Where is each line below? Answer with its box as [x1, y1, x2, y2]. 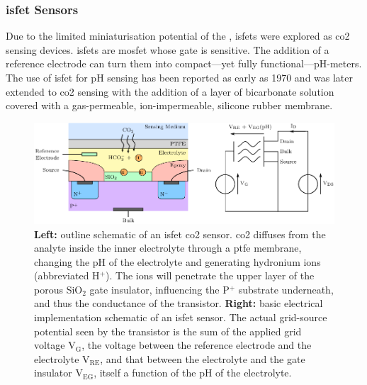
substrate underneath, [238, 281, 334, 296]
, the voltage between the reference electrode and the [81, 337, 312, 352]
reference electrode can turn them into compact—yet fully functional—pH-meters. [6, 56, 362, 71]
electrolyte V [34, 351, 90, 366]
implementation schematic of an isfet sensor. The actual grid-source [34, 310, 327, 325]
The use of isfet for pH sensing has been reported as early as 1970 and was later [6, 70, 354, 84]
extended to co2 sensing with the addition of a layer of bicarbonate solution [6, 84, 334, 99]
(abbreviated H [34, 268, 100, 283]
